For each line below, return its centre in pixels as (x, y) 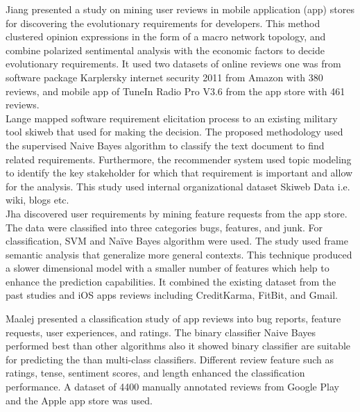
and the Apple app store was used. (79, 400)
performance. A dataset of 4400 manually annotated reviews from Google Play (172, 387)
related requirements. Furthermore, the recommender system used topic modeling (179, 159)
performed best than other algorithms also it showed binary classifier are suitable (178, 346)
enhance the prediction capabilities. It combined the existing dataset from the (171, 281)
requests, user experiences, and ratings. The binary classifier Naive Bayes (161, 332)
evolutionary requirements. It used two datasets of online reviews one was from (173, 64)
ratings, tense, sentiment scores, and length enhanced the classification (155, 373)
